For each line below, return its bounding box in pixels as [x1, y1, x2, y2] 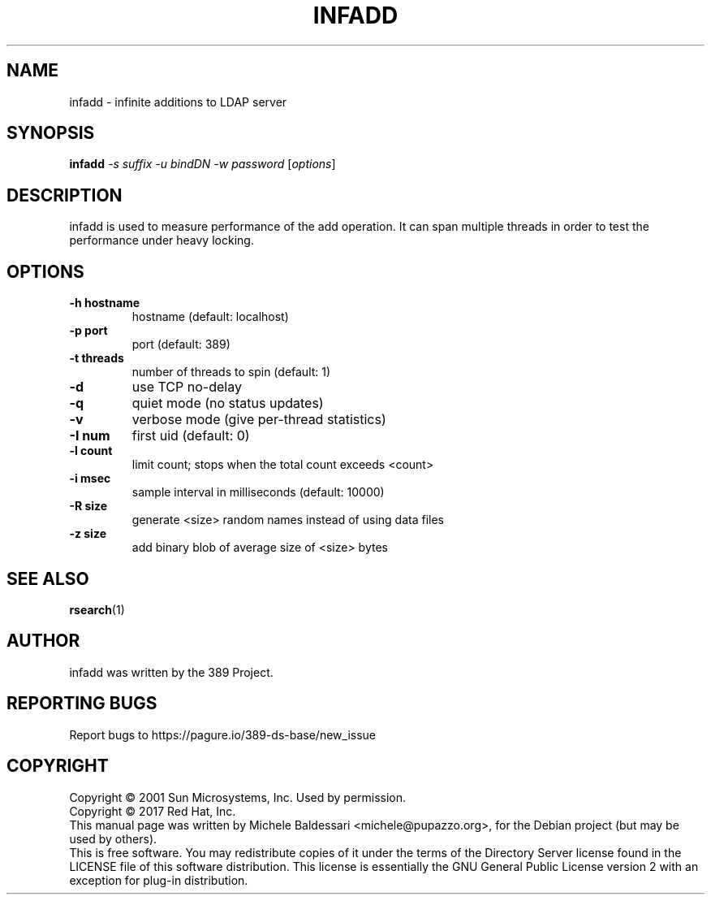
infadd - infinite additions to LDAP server [69, 94, 287, 109]
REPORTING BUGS [6, 693, 157, 714]
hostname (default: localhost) [131, 310, 289, 324]
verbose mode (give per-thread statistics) [131, 411, 386, 428]
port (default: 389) [131, 337, 231, 352]
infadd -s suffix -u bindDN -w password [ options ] [69, 157, 336, 171]
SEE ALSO [6, 568, 89, 589]
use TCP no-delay [131, 379, 242, 396]
